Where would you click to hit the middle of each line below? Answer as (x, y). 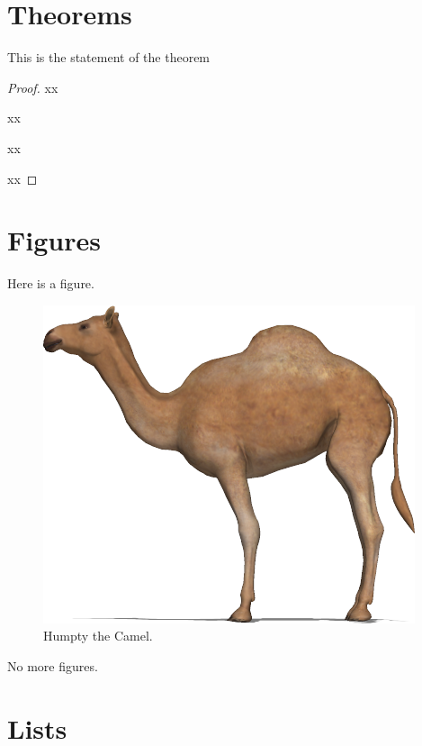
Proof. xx (33, 87)
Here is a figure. (51, 283)
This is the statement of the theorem (109, 57)
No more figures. (53, 666)
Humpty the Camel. (98, 636)
